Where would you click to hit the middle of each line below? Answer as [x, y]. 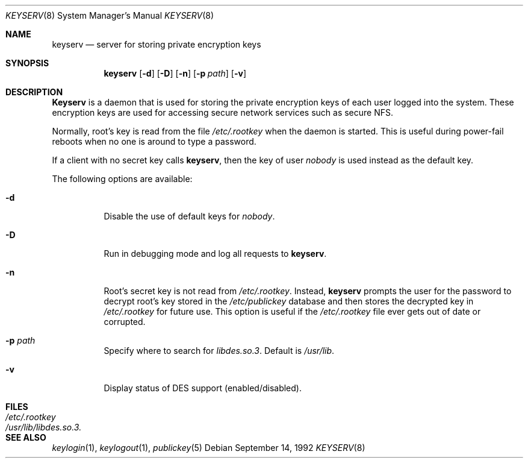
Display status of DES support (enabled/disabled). [203, 388]
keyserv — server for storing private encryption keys [157, 44]
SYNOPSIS [27, 63]
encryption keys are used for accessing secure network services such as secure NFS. [223, 112]
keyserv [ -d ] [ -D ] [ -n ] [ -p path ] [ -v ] [175, 73]
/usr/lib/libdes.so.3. [44, 427]
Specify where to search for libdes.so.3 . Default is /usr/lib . [219, 351]
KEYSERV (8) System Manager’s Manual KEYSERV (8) [110, 15]
